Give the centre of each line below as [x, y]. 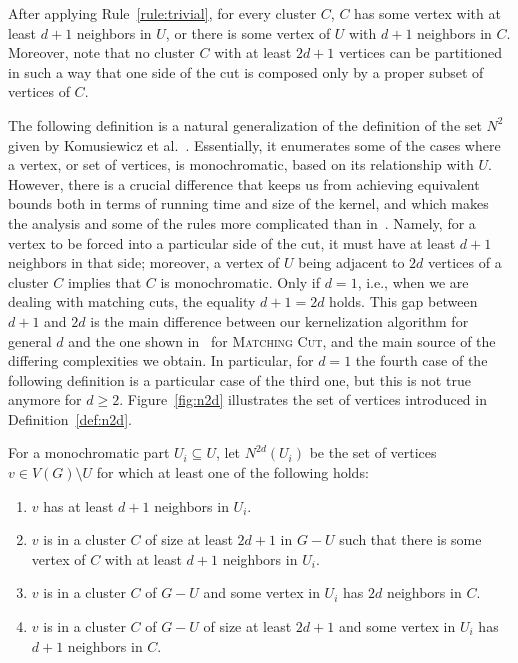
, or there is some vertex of [248, 32]
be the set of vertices [373, 452]
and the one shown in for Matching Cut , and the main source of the [282, 340]
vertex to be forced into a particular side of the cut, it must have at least [232, 242]
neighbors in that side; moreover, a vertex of [144, 262]
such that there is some [410, 539]
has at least [78, 505]
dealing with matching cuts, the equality [132, 301]
